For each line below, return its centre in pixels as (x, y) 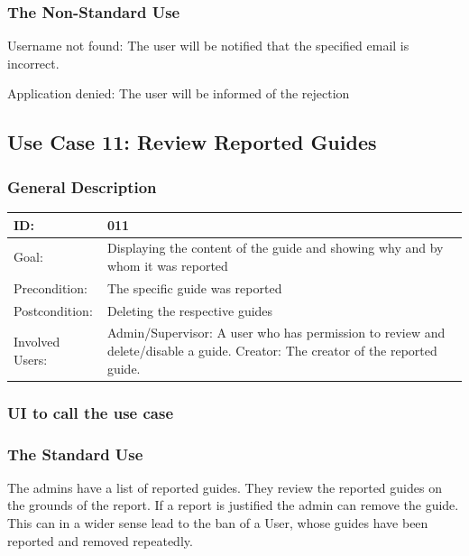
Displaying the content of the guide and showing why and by (275, 248)
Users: (31, 359)
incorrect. (33, 63)
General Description (82, 186)
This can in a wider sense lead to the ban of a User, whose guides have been (218, 523)
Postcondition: (53, 310)
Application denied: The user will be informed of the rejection (179, 93)
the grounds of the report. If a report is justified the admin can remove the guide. (233, 505)
